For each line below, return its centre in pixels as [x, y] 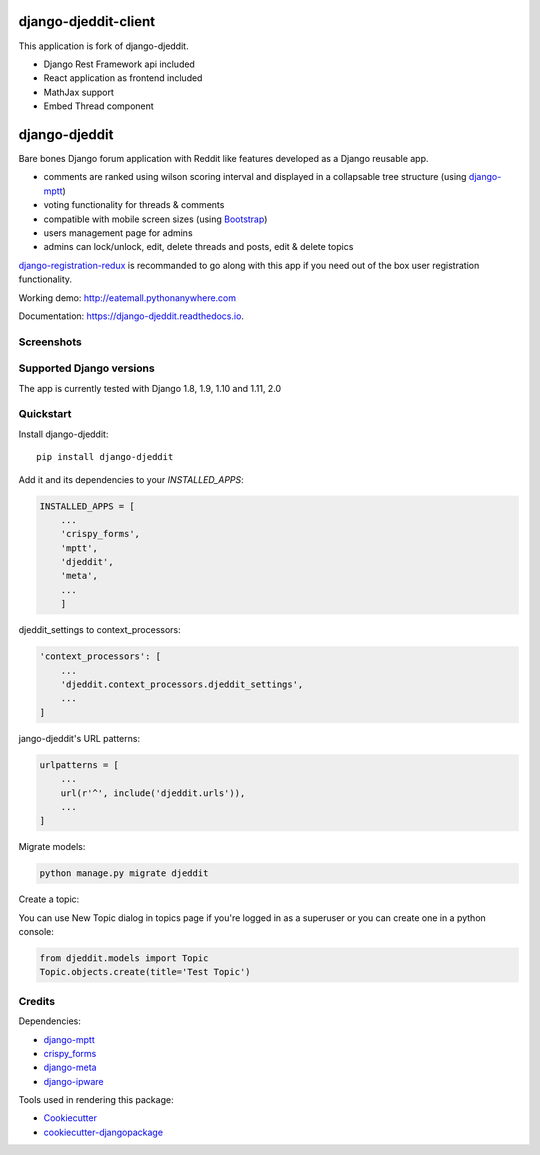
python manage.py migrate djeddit [124, 873]
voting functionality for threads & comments [134, 205]
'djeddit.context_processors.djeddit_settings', [182, 684]
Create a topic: [49, 899]
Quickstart [45, 414]
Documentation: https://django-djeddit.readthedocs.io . [131, 316]
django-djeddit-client [86, 21]
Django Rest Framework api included [119, 64]
